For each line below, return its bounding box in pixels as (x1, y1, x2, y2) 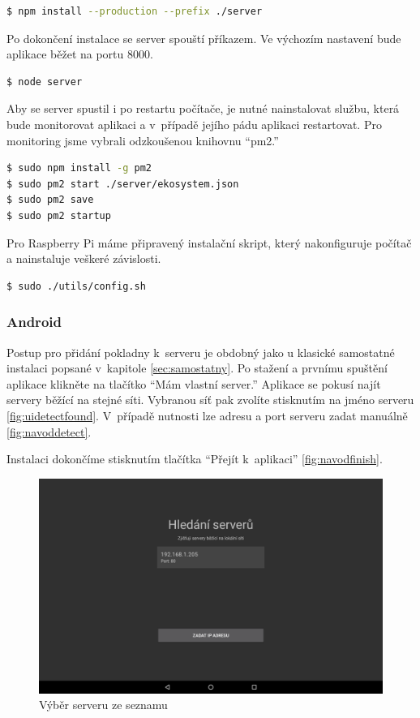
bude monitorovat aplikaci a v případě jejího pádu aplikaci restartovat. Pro (6, 115, 382, 132)
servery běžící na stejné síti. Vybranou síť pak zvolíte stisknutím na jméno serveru (6, 391, 414, 408)
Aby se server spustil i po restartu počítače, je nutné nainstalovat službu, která (6, 100, 400, 117)
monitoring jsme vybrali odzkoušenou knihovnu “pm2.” (6, 131, 279, 148)
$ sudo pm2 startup (6, 209, 111, 221)
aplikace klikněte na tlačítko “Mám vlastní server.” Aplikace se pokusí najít (6, 375, 381, 392)
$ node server (6, 75, 83, 88)
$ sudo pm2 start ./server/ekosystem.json (6, 178, 239, 190)
